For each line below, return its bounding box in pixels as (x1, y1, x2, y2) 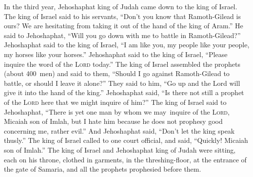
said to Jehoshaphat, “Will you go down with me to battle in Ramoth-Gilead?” (4, 30, 241, 40)
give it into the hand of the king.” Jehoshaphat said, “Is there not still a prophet (4, 87, 244, 98)
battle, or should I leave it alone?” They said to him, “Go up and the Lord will (4, 78, 240, 88)
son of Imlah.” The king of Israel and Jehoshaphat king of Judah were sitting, (4, 144, 236, 155)
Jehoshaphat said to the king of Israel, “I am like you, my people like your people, (4, 39, 250, 50)
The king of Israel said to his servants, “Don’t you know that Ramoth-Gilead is (4, 11, 241, 21)
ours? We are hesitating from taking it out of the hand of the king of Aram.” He (4, 20, 243, 31)
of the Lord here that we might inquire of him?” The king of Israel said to (4, 97, 227, 107)
